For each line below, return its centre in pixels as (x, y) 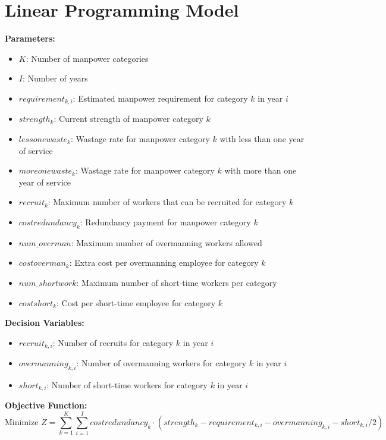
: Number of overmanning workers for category (161, 363)
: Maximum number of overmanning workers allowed (167, 242)
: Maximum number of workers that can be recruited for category (167, 202)
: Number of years (55, 78)
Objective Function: (46, 405)
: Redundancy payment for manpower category (165, 221)
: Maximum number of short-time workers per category (177, 282)
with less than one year (262, 138)
